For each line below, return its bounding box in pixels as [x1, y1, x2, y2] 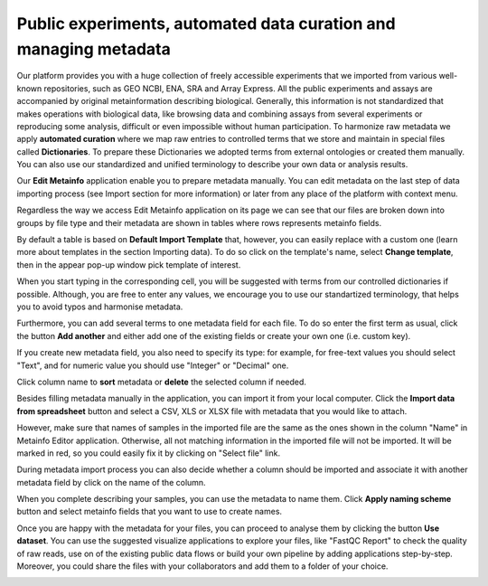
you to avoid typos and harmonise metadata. [16, 301, 183, 312]
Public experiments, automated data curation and [16, 14, 397, 33]
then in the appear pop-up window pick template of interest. [16, 259, 241, 270]
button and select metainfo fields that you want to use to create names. [16, 506, 283, 517]
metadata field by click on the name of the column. [16, 477, 207, 487]
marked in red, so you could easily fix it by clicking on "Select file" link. [16, 448, 280, 458]
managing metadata [16, 39, 171, 59]
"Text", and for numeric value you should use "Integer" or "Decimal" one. [16, 360, 289, 371]
